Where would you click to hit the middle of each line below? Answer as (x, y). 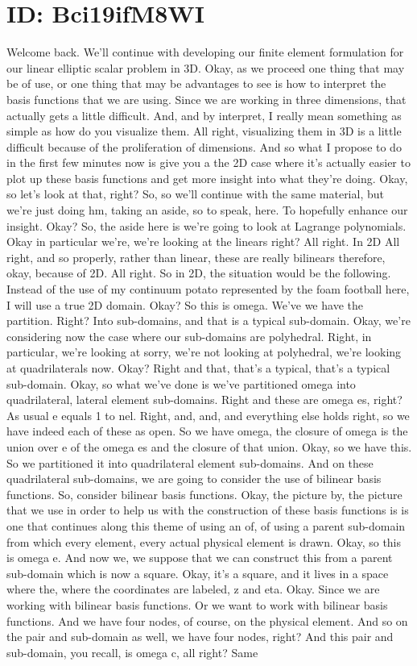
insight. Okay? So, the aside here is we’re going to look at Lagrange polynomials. (206, 225)
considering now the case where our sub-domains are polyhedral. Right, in (189, 336)
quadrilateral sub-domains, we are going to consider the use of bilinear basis (194, 479)
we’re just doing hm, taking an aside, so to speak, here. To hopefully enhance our (207, 210)
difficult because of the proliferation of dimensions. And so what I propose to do (204, 146)
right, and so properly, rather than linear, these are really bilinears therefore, (196, 257)
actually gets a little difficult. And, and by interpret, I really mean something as (204, 115)
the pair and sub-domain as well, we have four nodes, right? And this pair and (200, 637)
